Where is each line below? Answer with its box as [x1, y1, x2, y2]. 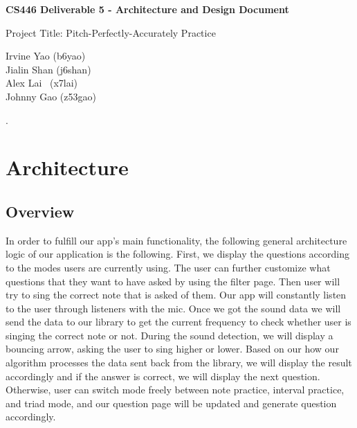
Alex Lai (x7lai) [6, 75, 78, 90]
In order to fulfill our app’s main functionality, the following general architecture [6, 233, 347, 247]
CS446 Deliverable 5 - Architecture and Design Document [6, 2, 289, 16]
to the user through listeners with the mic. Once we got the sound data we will [6, 301, 341, 315]
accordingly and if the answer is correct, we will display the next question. [6, 368, 320, 383]
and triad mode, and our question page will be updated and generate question [6, 395, 337, 410]
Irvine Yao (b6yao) [6, 48, 86, 63]
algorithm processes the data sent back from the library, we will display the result [6, 355, 352, 370]
